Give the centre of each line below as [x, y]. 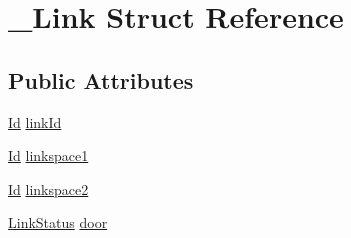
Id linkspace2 [48, 188]
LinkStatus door [58, 222]
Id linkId [35, 121]
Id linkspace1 [48, 155]
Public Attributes [101, 79]
